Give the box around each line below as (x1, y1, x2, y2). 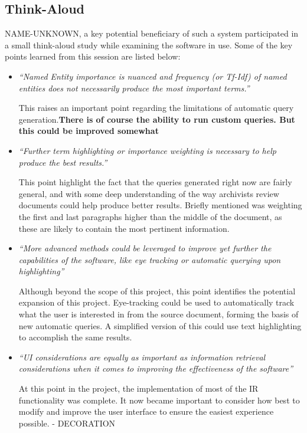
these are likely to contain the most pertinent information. (18, 222, 230, 234)
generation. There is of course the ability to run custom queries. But (18, 113, 295, 125)
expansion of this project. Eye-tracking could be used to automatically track (18, 296, 295, 309)
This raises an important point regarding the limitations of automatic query (18, 101, 294, 114)
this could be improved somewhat (18, 124, 159, 137)
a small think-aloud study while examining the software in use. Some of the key (5, 38, 293, 51)
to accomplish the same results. (18, 331, 132, 343)
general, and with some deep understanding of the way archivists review (18, 187, 279, 199)
